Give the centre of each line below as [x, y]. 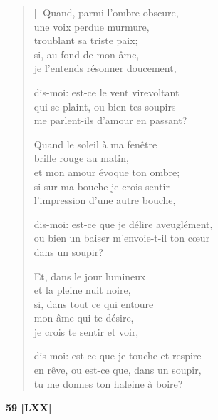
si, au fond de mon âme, [87, 54]
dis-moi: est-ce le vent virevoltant [107, 92]
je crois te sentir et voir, [86, 331]
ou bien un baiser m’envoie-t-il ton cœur [122, 238]
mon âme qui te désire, [84, 318]
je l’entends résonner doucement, [105, 68]
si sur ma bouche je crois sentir [102, 186]
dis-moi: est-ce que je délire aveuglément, [123, 224]
